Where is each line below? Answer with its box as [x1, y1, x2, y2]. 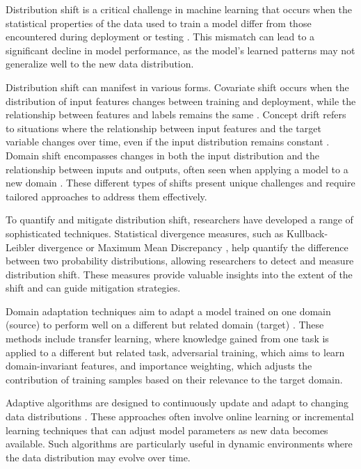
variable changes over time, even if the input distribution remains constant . [6, 134, 330, 149]
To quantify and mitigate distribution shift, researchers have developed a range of [6, 212, 353, 227]
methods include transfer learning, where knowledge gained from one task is [6, 331, 329, 346]
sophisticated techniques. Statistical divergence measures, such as [6, 225, 284, 240]
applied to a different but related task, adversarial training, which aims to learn [6, 344, 345, 359]
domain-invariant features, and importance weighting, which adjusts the [6, 358, 312, 373]
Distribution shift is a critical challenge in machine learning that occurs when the [6, 2, 353, 16]
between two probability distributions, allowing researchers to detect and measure [6, 253, 354, 268]
